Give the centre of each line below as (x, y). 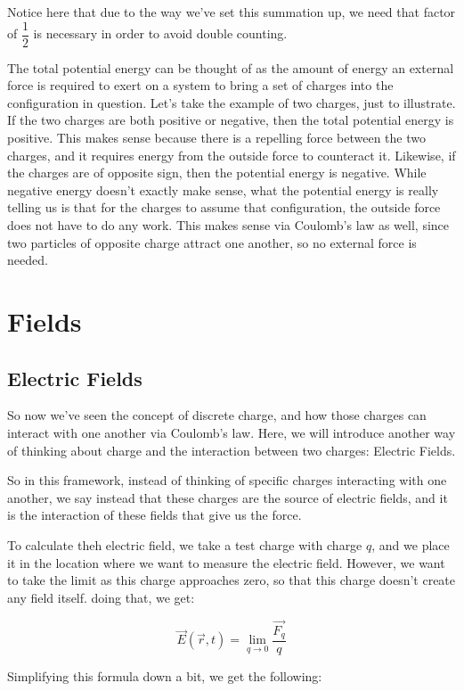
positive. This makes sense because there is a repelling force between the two (216, 138)
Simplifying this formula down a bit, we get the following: (165, 676)
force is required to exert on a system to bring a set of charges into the (200, 85)
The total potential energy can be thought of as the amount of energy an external (231, 67)
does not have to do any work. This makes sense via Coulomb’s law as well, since (228, 225)
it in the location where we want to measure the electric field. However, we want (226, 562)
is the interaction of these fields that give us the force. (155, 515)
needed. (28, 260)
